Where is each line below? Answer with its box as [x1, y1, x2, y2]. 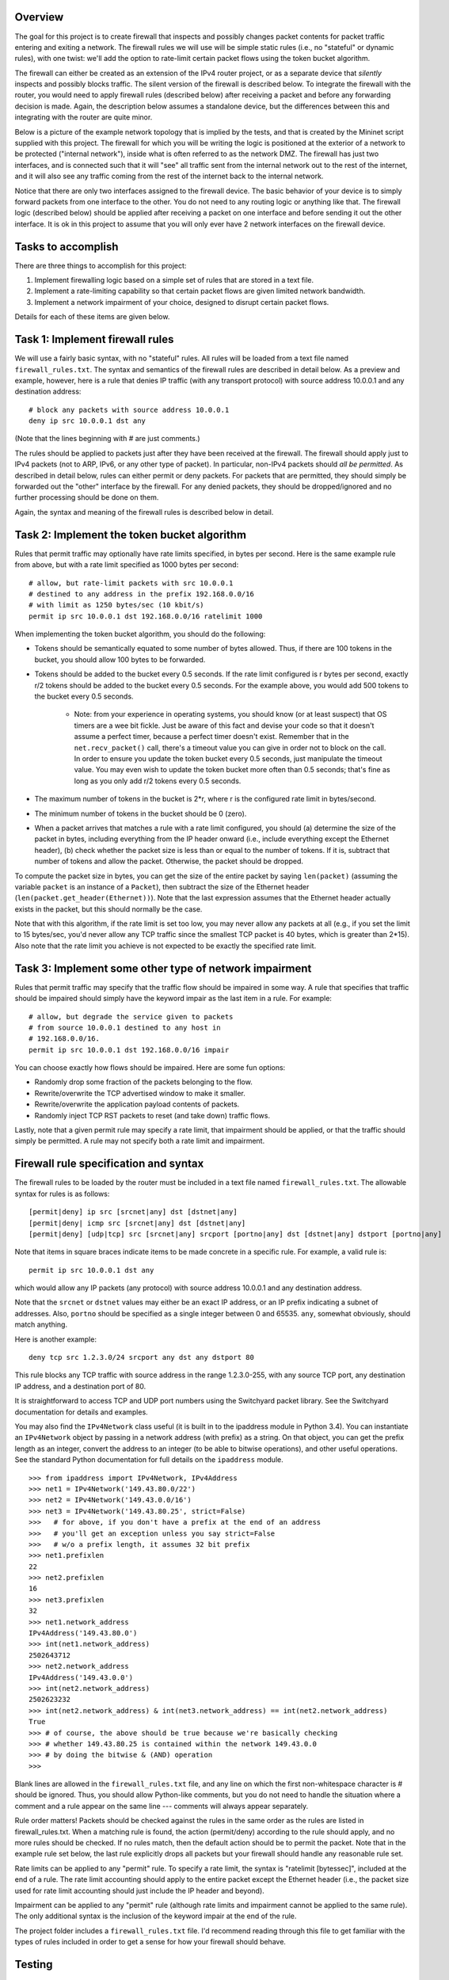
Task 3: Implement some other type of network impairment [14, 961, 312, 975]
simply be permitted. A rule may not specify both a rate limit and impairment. [14, 1137, 265, 1146]
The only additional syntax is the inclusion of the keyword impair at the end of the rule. [14, 1911, 297, 1921]
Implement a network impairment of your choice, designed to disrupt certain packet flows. [34, 297, 329, 307]
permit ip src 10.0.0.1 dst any [29, 1266, 154, 1274]
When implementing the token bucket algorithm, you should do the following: [14, 630, 266, 639]
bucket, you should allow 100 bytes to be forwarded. [34, 654, 206, 664]
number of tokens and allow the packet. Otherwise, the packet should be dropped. [34, 856, 304, 866]
